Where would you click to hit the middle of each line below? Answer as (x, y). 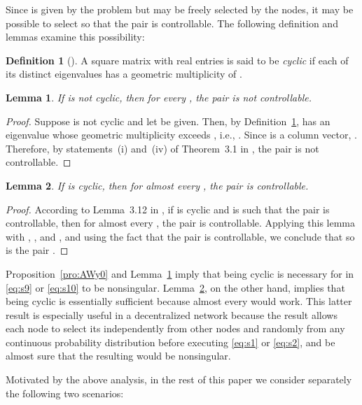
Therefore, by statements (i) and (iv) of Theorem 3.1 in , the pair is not (162, 148)
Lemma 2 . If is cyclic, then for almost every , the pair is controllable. (157, 185)
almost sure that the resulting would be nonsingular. (118, 356)
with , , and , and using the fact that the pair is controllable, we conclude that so (180, 236)
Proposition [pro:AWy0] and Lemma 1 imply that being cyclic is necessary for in (180, 273)
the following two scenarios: (65, 393)
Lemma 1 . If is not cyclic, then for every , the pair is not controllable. (159, 97)
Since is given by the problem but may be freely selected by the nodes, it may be (180, 9)
